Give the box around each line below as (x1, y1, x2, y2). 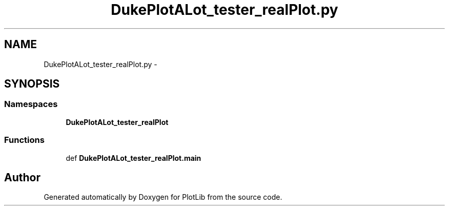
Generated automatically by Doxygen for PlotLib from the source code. (44, 193, 282, 202)
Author (4, 171, 40, 184)
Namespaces (4, 99, 58, 110)
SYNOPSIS (4, 77, 60, 91)
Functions (4, 135, 45, 145)
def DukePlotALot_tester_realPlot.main (66, 153, 201, 162)
